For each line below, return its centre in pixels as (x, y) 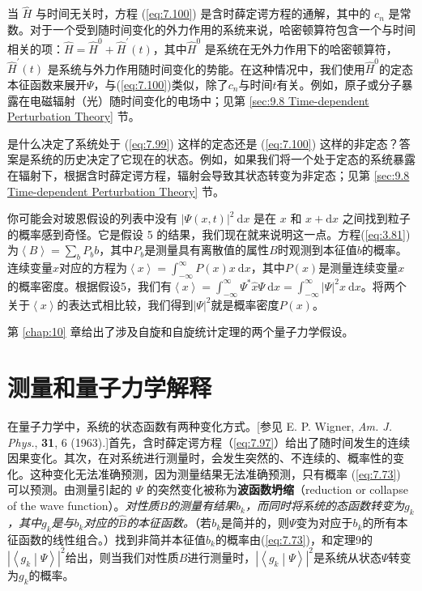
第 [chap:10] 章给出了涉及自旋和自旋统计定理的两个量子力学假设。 (181, 332)
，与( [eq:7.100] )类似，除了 (161, 85)
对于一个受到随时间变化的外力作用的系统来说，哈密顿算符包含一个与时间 (222, 29)
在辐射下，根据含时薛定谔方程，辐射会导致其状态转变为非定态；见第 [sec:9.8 (209, 175)
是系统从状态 (347, 557)
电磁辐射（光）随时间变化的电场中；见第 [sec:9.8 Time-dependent (199, 100)
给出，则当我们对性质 (122, 557)
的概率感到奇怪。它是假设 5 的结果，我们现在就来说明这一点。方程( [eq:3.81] (207, 234)
